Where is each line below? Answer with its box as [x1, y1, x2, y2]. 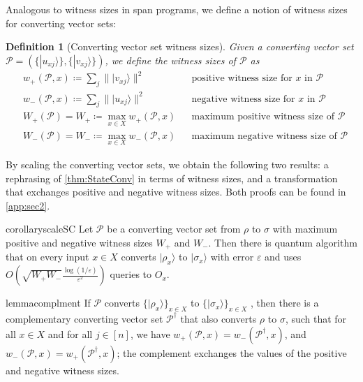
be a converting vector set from [107, 221, 241, 236]
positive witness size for [191, 73, 292, 84]
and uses [265, 249, 302, 264]
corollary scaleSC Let [6, 221, 94, 236]
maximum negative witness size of [191, 131, 337, 141]
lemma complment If [6, 295, 91, 310]
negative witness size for [191, 94, 295, 104]
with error [210, 249, 254, 264]
